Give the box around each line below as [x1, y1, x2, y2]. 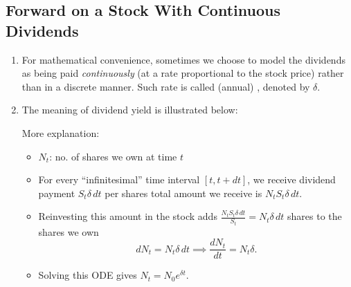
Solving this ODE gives [38, 268, 137, 282]
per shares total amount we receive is [105, 185, 262, 200]
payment [38, 185, 75, 200]
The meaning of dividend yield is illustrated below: [21, 102, 238, 117]
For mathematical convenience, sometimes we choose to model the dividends [21, 52, 345, 66]
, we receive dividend [247, 172, 336, 187]
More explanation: [21, 125, 100, 140]
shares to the [287, 209, 342, 223]
